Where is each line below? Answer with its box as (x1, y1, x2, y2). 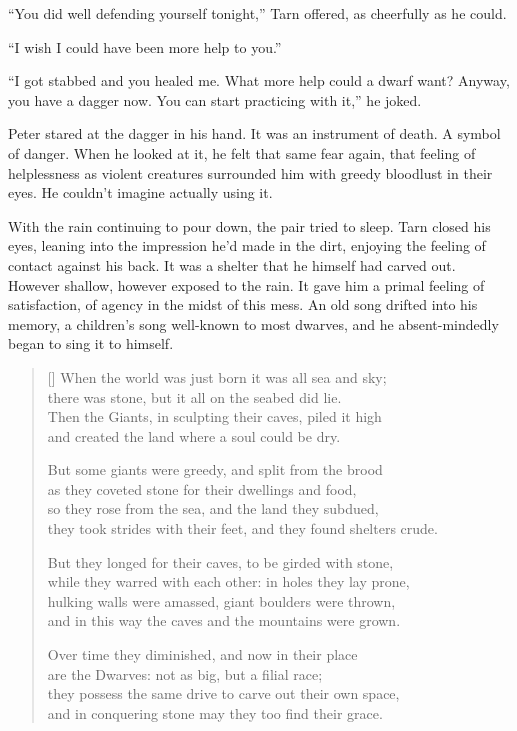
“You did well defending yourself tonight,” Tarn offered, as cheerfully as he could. (8, 3, 507, 23)
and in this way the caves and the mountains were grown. (47, 610, 401, 631)
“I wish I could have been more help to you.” (8, 36, 282, 57)
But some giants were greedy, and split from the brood (47, 459, 383, 480)
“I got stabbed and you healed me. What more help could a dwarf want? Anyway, (8, 70, 510, 91)
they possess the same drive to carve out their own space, (47, 683, 400, 704)
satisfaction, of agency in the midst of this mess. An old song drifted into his (8, 294, 478, 315)
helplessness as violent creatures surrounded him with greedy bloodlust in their (8, 162, 493, 183)
